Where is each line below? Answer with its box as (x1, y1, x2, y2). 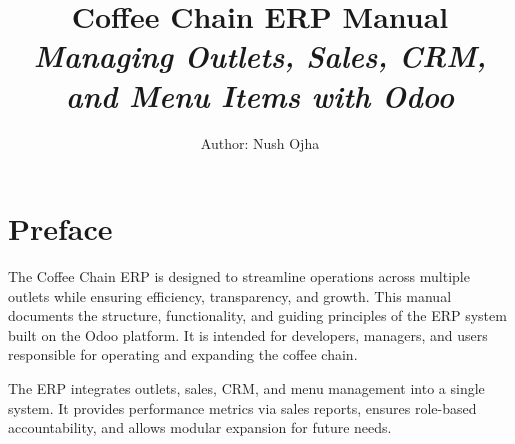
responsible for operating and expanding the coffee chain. (8, 344, 358, 365)
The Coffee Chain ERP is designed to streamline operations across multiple (8, 266, 470, 287)
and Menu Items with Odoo (66, 74, 454, 116)
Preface (8, 208, 113, 249)
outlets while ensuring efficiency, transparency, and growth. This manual (8, 285, 452, 306)
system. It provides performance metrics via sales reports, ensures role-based (8, 397, 477, 418)
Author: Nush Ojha (200, 132, 320, 153)
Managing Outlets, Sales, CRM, (33, 35, 487, 77)
